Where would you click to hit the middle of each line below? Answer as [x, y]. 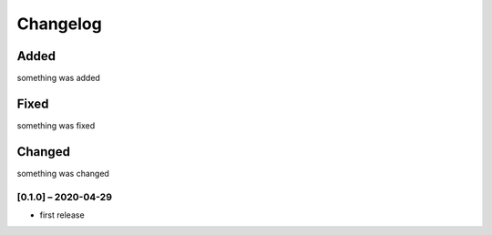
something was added [58, 78]
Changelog [59, 24]
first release [62, 215]
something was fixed [56, 125]
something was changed [63, 173]
